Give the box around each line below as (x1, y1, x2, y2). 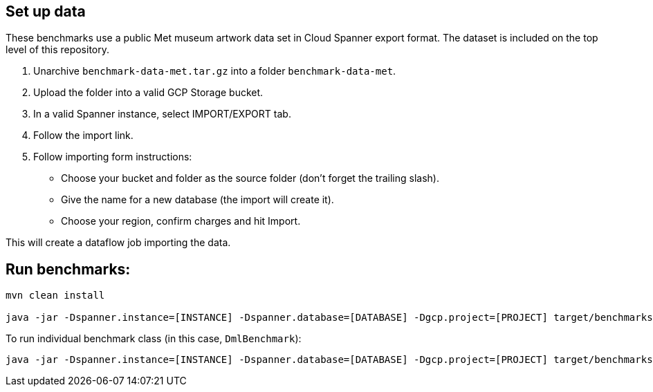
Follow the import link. (33, 129, 134, 142)
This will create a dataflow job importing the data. (6, 236, 231, 249)
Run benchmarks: (6, 260, 131, 278)
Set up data (6, 3, 86, 20)
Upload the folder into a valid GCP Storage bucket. (33, 86, 264, 99)
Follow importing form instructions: (33, 151, 192, 163)
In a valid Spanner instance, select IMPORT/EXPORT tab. (33, 108, 291, 120)
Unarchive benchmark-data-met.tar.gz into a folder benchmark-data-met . (33, 65, 396, 77)
